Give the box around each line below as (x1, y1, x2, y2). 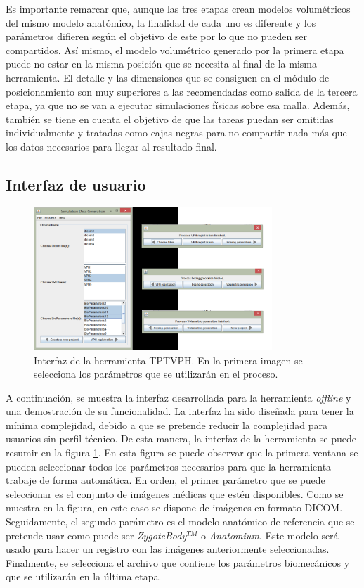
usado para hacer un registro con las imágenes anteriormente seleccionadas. (6, 542, 330, 556)
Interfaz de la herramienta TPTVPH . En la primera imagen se (34, 352, 303, 367)
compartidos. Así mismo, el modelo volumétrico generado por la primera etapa (6, 42, 344, 57)
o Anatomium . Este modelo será (200, 528, 339, 542)
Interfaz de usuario (6, 173, 146, 195)
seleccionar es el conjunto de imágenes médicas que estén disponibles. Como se (6, 486, 344, 501)
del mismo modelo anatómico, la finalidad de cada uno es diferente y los (6, 15, 316, 30)
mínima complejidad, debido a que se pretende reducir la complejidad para (6, 417, 327, 432)
